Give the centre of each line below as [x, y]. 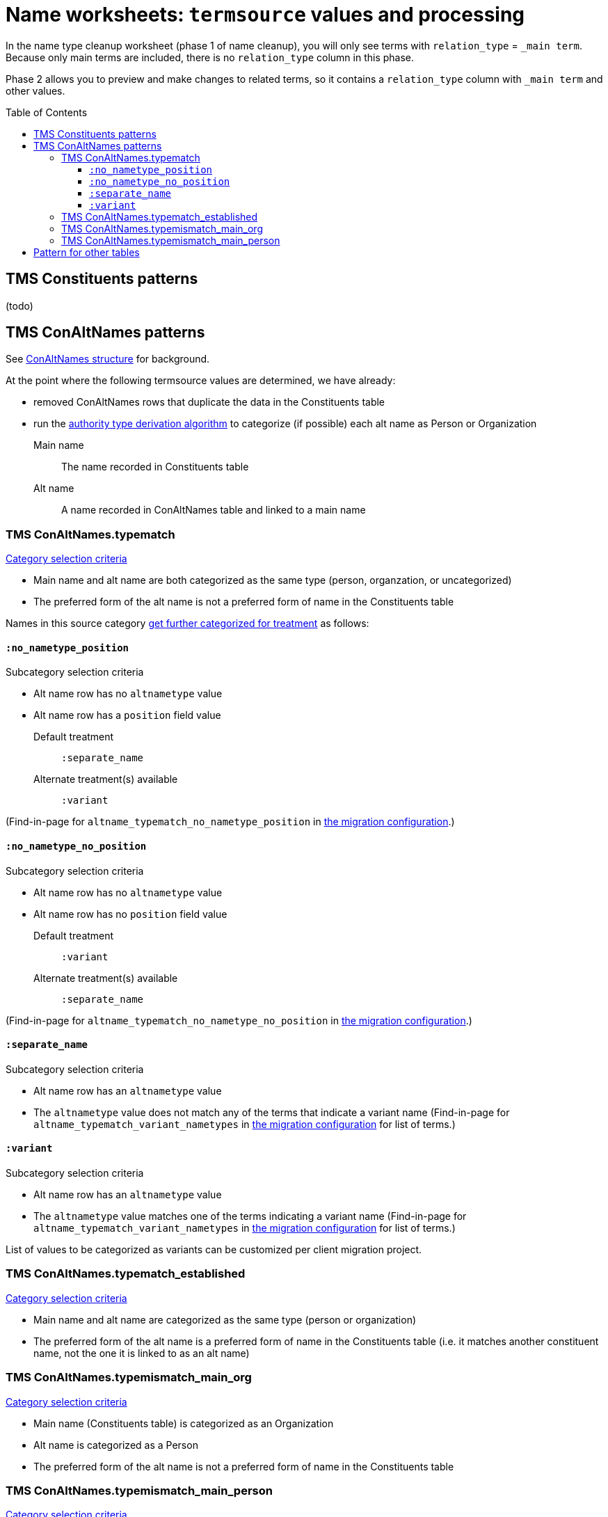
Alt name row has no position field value [130, 914]
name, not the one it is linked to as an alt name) [142, 1353]
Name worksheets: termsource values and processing [265, 15]
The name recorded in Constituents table [155, 467]
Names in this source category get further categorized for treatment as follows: [187, 624]
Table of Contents [47, 112]
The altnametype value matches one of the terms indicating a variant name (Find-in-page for [250, 1216]
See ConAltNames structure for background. [108, 359]
